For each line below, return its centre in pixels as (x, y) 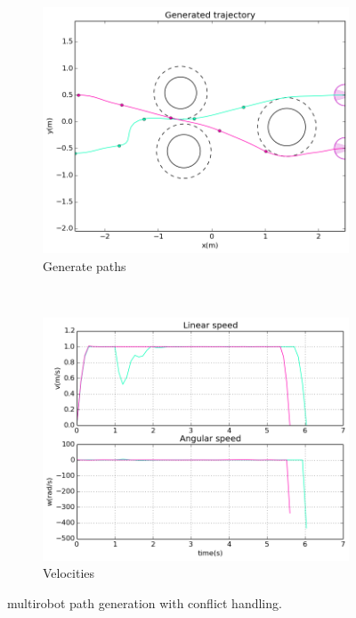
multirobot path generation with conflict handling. (145, 602)
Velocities (69, 573)
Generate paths (85, 265)
